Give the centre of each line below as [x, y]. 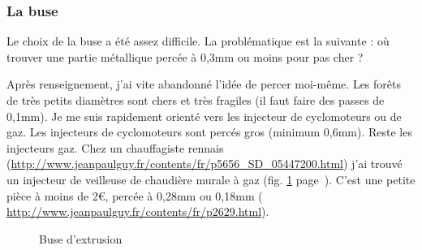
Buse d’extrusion [81, 238]
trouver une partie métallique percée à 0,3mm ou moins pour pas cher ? [185, 56]
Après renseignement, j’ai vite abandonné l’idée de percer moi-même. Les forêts [204, 84]
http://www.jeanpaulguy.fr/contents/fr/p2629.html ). [138, 211]
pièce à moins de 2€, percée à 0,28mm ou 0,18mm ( [135, 195]
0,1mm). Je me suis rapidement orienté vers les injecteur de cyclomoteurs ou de [204, 116]
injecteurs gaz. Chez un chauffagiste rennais [115, 147]
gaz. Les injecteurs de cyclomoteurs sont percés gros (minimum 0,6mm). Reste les [209, 132]
